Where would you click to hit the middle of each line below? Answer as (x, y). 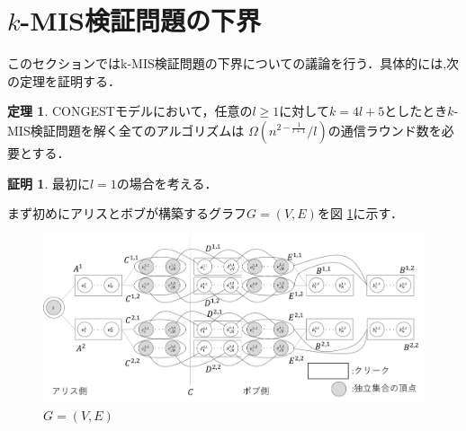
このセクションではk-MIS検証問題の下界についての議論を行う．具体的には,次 (233, 63)
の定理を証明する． (64, 80)
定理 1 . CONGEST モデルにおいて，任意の (130, 111)
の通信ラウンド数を (385, 130)
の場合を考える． (167, 183)
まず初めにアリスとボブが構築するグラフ (127, 213)
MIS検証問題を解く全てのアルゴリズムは (126, 130)
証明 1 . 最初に (49, 183)
